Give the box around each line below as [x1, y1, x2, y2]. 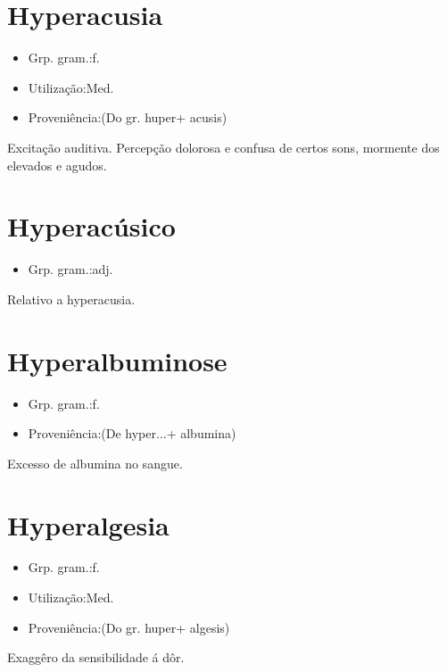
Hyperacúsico [7, 208, 176, 245]
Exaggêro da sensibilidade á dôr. [7, 648, 185, 667]
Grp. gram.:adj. [28, 260, 113, 278]
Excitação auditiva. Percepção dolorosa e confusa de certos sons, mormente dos [7, 137, 440, 156]
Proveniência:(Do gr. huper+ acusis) [28, 108, 228, 127]
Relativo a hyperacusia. [7, 289, 136, 308]
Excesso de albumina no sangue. [7, 453, 183, 472]
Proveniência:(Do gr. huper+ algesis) [28, 618, 230, 636]
